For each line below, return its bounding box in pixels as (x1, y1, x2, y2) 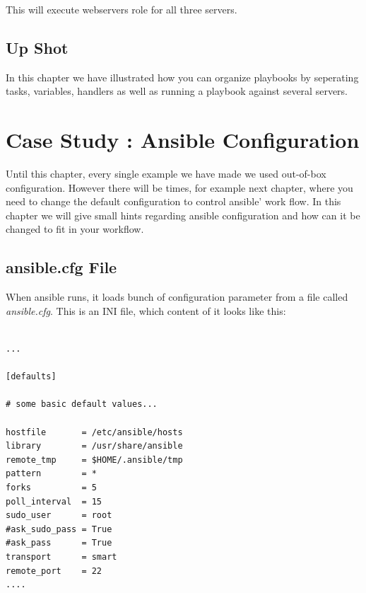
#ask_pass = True (6, 538, 112, 548)
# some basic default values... (6, 399, 158, 410)
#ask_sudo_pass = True (6, 524, 112, 534)
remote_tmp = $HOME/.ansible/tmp (6, 454, 183, 465)
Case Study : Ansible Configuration (6, 125, 360, 154)
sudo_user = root (6, 510, 112, 521)
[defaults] (6, 372, 57, 382)
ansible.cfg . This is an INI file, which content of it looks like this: (6, 303, 286, 318)
